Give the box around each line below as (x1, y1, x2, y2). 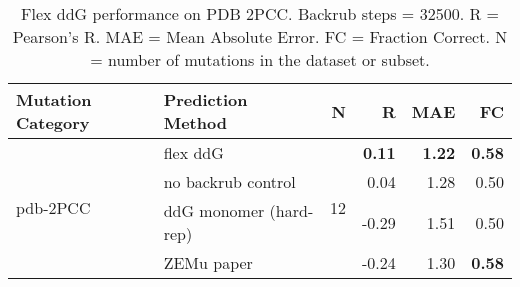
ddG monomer (163, 199, 265, 222)
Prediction (163, 88, 248, 111)
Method (163, 111, 227, 134)
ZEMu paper (163, 251, 253, 274)
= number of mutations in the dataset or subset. (90, 48, 430, 71)
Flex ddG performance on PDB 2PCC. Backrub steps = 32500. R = (21, 2, 499, 25)
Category (16, 111, 90, 134)
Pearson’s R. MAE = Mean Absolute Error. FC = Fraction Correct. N (12, 25, 508, 48)
